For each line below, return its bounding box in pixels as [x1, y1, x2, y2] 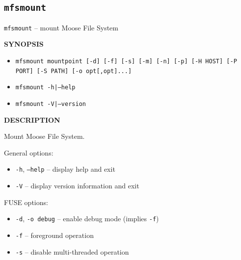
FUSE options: [4, 197, 48, 207]
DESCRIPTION [4, 114, 60, 125]
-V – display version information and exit [15, 181, 139, 191]
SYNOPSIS [4, 39, 44, 49]
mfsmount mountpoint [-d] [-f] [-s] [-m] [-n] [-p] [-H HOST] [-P [15, 58, 237, 65]
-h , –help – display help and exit [15, 164, 115, 174]
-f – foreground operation [15, 230, 94, 240]
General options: [4, 147, 54, 157]
